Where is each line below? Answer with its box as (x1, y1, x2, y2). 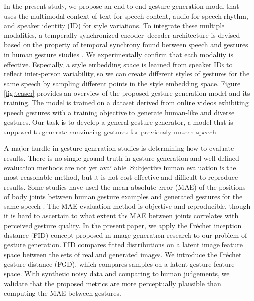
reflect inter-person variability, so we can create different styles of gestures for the (4, 68, 250, 79)
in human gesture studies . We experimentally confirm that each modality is (4, 49, 233, 59)
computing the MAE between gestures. (4, 288, 121, 298)
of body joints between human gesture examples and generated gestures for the (4, 191, 243, 201)
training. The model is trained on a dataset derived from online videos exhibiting (4, 97, 249, 107)
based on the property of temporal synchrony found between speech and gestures (4, 39, 248, 50)
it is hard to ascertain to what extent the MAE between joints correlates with (4, 210, 239, 221)
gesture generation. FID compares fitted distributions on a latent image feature (4, 239, 243, 250)
